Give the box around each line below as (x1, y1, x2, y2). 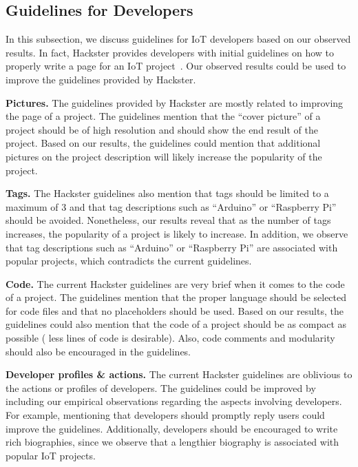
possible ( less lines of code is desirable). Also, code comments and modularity (6, 331, 335, 345)
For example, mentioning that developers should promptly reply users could (6, 408, 325, 422)
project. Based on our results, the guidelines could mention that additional (6, 136, 321, 150)
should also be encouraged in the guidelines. (6, 344, 191, 358)
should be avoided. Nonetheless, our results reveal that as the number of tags (6, 213, 331, 227)
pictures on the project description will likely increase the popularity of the (6, 149, 322, 163)
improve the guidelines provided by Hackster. (6, 72, 196, 86)
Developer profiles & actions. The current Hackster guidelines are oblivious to (6, 367, 352, 382)
